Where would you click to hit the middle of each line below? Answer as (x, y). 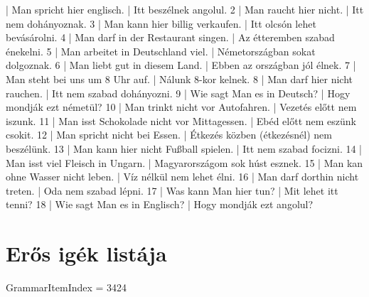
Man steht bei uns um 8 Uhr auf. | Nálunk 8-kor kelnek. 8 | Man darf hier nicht (180, 79)
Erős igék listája (86, 253)
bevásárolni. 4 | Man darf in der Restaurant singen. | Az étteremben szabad (170, 37)
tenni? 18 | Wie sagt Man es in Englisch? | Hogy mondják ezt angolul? (160, 204)
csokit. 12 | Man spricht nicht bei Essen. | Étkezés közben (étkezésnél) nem (169, 135)
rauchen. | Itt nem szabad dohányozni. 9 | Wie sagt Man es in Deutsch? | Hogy (178, 93)
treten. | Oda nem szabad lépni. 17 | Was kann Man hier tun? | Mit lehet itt (172, 190)
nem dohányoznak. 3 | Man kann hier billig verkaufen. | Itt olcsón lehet (161, 23)
